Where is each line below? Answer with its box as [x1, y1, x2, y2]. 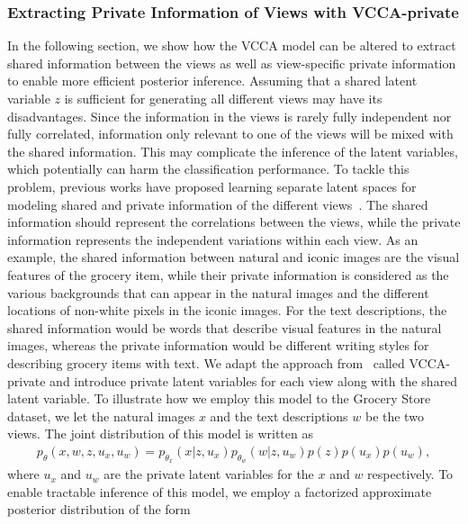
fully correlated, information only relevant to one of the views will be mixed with [7, 124, 454, 143]
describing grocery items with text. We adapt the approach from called [7, 353, 405, 372]
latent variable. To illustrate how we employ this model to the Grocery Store [7, 389, 431, 408]
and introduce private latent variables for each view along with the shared [49, 371, 458, 390]
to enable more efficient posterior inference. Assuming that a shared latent [7, 71, 418, 90]
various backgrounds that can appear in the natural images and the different [7, 283, 429, 302]
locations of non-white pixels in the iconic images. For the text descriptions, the [7, 301, 447, 320]
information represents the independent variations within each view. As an [7, 230, 418, 248]
